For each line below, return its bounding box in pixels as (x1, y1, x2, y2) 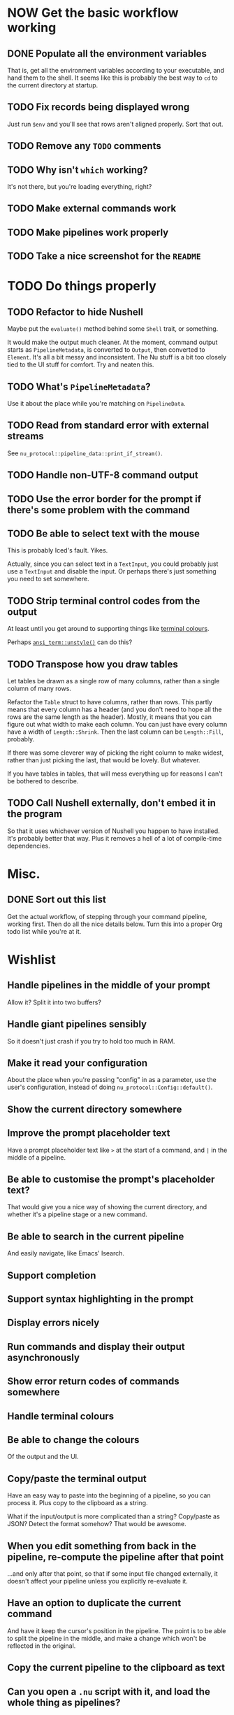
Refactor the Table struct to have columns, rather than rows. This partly (7, 698, 213, 706)
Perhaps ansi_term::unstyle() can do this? (7, 638, 133, 646)
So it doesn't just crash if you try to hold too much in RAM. (7, 1037, 175, 1045)
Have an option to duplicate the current (7, 1597, 182, 1609)
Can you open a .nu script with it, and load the (7, 1686, 211, 1698)
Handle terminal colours (7, 1410, 115, 1422)
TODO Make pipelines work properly (7, 226, 169, 239)
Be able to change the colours (7, 1434, 140, 1446)
